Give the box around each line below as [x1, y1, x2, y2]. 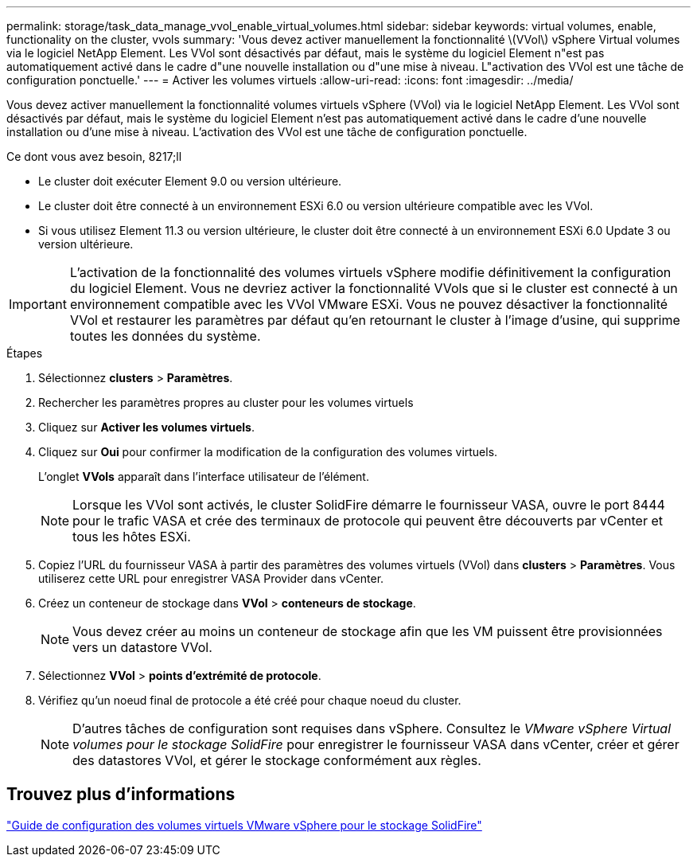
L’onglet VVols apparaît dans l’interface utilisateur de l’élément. [38, 470, 369, 483]
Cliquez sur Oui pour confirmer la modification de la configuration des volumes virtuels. [38, 445, 498, 459]
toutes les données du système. [69, 328, 261, 344]
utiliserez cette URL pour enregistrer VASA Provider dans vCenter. [38, 572, 384, 585]
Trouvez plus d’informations [6, 784, 236, 805]
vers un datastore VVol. [72, 639, 212, 655]
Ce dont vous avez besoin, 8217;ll [6, 150, 182, 163]
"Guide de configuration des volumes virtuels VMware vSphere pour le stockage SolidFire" [6, 818, 482, 832]
